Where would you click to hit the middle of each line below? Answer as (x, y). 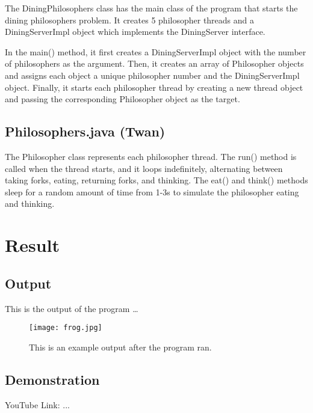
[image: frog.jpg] (66, 328)
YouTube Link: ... (37, 404)
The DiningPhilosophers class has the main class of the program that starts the (151, 8)
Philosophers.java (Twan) (85, 131)
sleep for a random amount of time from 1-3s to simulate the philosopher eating (152, 191)
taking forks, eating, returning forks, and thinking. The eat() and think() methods (156, 180)
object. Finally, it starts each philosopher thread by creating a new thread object (154, 87)
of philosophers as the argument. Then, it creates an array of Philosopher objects (154, 63)
